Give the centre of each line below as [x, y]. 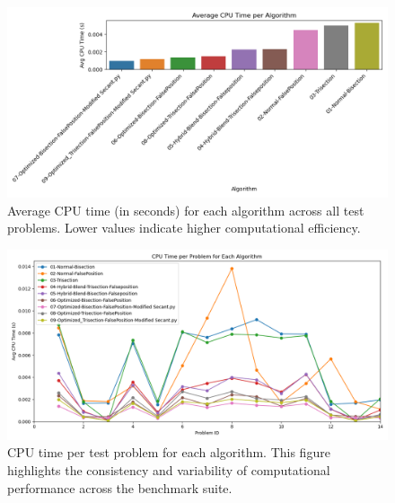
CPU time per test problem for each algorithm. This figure [169, 452]
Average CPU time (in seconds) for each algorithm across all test [186, 210]
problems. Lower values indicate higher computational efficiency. [184, 228]
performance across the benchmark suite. [120, 487]
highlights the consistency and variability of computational [169, 469]
